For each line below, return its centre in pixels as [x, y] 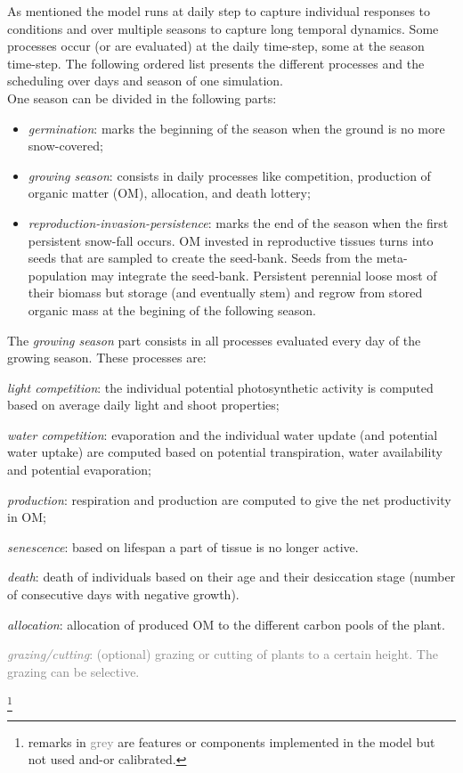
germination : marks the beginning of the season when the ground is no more [236, 128]
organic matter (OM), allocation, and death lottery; [169, 193]
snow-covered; [65, 146]
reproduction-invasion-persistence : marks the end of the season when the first [238, 222]
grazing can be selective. [73, 671]
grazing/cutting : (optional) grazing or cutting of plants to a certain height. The [223, 654]
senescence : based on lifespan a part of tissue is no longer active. [183, 546]
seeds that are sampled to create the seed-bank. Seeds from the [200, 258]
